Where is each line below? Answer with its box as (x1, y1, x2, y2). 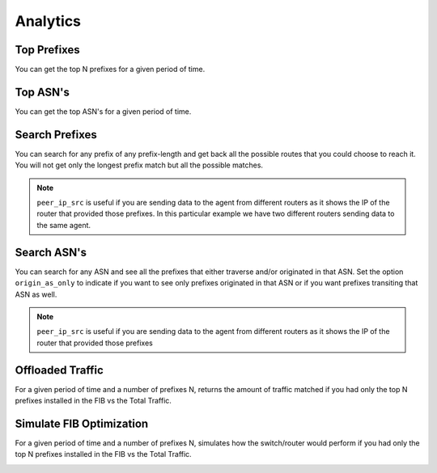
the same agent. (36, 220, 91, 230)
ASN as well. (15, 289, 57, 299)
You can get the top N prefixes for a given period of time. (15, 65, 206, 74)
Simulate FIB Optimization (15, 416, 149, 430)
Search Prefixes (15, 128, 97, 141)
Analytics (15, 12, 81, 30)
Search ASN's (15, 245, 87, 259)
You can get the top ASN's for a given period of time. (15, 106, 192, 116)
